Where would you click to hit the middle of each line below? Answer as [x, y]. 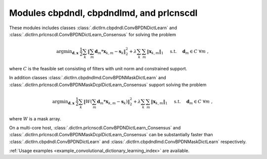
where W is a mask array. [35, 118]
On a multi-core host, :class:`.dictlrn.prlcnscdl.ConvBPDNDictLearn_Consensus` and [95, 128]
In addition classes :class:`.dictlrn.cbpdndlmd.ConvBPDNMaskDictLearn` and [88, 78]
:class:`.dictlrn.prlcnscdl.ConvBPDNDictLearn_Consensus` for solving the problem [93, 34]
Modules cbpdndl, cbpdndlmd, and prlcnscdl [103, 13]
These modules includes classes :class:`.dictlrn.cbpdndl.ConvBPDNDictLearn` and [93, 28]
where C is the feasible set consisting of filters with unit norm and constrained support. [98, 68]
